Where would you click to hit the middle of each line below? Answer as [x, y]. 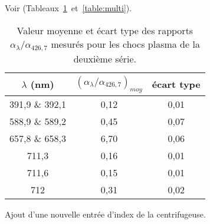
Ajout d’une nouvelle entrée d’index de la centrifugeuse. [105, 214]
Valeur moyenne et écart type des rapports [105, 30]
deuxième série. [105, 58]
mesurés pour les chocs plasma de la [125, 44]
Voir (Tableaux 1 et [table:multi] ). [68, 8]
